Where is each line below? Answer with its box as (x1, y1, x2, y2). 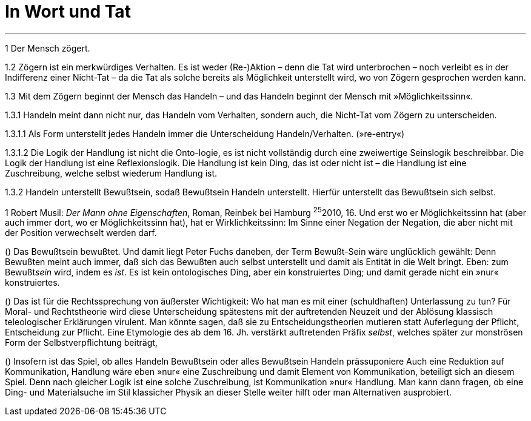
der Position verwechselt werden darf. (5, 227, 157, 238)
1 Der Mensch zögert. (5, 42, 90, 53)
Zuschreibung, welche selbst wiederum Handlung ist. (5, 167, 218, 178)
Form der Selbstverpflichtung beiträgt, (5, 337, 158, 348)
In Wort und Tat (5, 1, 131, 22)
